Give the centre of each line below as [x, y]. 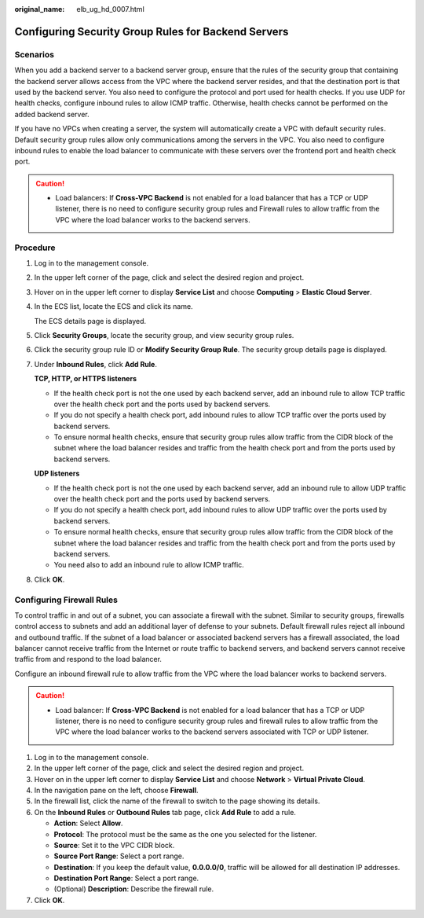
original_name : [40, 9]
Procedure [35, 248]
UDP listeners [57, 474]
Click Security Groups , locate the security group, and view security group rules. [164, 335]
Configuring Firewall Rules [66, 600]
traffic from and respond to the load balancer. [88, 659]
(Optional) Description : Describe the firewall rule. [134, 889]
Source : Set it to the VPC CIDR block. [114, 845]
